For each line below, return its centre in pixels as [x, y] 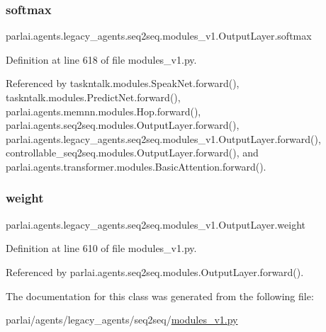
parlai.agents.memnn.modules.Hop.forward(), [103, 111]
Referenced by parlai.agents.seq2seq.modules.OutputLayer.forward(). [155, 271]
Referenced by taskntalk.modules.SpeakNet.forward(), [123, 83]
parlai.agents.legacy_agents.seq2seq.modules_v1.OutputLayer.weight [156, 224]
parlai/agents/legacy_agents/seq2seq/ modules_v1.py [122, 320]
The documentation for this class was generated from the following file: [160, 296]
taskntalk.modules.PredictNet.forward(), [93, 97]
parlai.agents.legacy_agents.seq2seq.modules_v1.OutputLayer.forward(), [163, 138]
